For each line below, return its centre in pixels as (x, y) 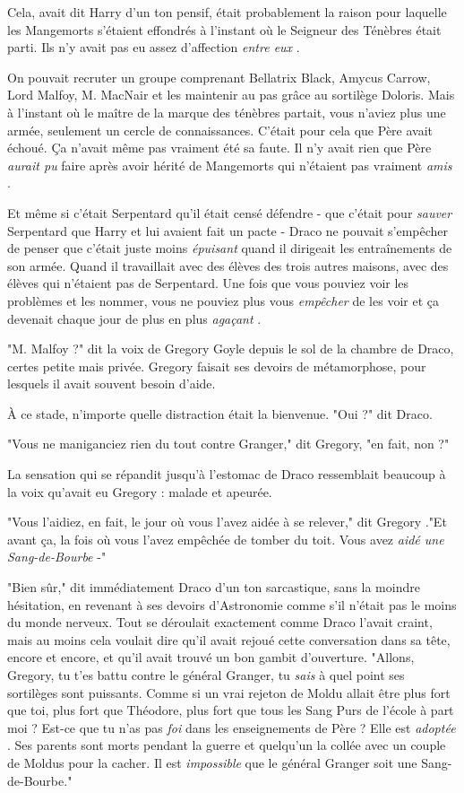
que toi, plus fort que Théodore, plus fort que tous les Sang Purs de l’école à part (231, 710)
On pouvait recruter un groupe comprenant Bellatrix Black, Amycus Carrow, (219, 77)
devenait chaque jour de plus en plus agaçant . (134, 318)
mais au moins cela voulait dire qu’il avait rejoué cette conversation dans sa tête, (229, 639)
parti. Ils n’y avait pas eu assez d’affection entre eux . (154, 47)
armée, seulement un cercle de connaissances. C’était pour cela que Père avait (220, 130)
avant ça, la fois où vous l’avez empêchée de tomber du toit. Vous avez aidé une (226, 539)
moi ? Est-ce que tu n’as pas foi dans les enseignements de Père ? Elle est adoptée (232, 727)
